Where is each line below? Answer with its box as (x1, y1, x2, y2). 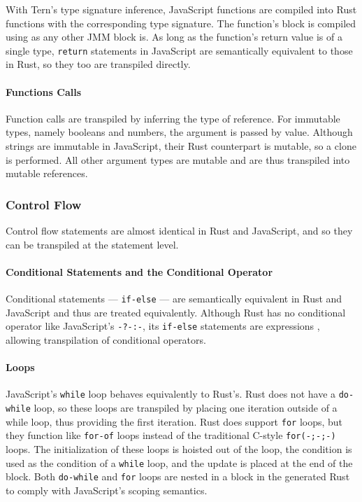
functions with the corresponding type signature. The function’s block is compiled (6, 15, 356, 30)
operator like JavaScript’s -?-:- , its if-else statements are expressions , (6, 319, 320, 333)
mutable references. (6, 166, 88, 181)
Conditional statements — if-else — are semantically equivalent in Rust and (6, 291, 342, 305)
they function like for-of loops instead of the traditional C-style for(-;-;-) (6, 428, 336, 442)
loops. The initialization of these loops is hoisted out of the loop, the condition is (6, 441, 352, 456)
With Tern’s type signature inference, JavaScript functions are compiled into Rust (6, 2, 357, 16)
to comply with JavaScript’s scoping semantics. (6, 482, 208, 497)
